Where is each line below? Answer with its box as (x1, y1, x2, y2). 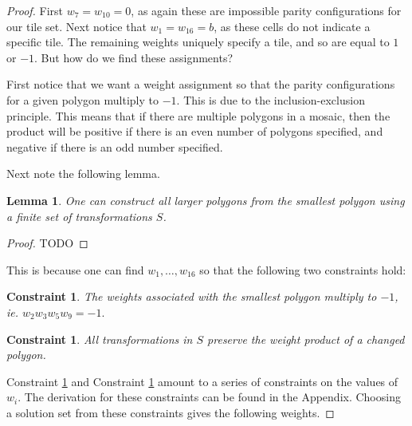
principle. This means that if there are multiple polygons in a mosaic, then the (6, 107, 390, 124)
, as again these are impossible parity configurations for (131, 2, 402, 18)
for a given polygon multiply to (6, 91, 159, 108)
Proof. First (6, 2, 64, 18)
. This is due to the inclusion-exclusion (176, 91, 365, 108)
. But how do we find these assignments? (34, 49, 233, 65)
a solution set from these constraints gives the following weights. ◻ (6, 404, 335, 420)
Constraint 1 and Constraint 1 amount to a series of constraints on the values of (6, 373, 398, 389)
